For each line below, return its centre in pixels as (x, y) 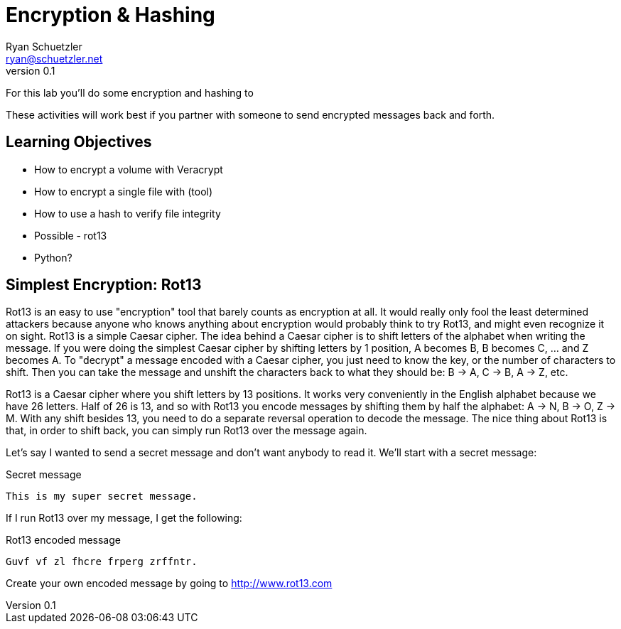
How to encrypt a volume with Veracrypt (129, 169)
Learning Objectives (79, 142)
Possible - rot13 (71, 235)
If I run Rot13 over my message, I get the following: (124, 518)
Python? (53, 257)
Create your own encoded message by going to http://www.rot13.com (169, 584)
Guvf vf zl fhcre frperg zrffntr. (102, 562)
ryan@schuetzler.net (54, 58)
